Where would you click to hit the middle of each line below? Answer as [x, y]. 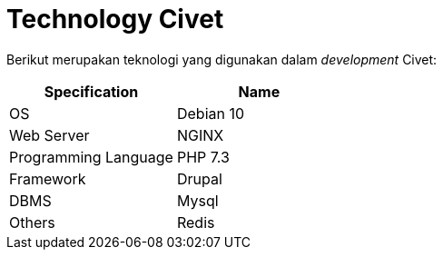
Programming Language [91, 157]
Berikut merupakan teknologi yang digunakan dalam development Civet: [222, 59]
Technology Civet [115, 19]
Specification [91, 91]
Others [32, 222]
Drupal [199, 178]
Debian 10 [211, 113]
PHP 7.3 [203, 157]
